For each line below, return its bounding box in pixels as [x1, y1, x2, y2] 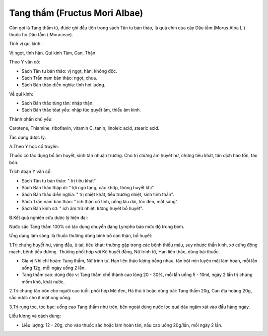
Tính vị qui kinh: [9, 41, 42, 47]
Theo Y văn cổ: [9, 59, 41, 65]
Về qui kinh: [9, 91, 33, 97]
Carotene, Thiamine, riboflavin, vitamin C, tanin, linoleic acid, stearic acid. [9, 125, 160, 131]
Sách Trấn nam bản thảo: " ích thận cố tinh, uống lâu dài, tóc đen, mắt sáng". [21, 198, 179, 204]
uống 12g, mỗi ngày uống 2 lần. [21, 265, 86, 271]
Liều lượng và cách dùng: [9, 313, 61, 319]
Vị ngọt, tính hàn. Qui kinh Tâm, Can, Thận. [9, 50, 97, 56]
